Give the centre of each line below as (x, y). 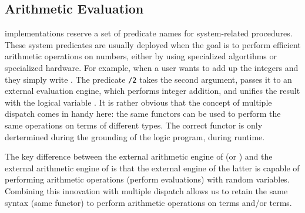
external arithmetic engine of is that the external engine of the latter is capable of (152, 168)
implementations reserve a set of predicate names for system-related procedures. (149, 33)
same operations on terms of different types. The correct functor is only (134, 125)
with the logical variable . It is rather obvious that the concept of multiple (138, 102)
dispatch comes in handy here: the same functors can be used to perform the (143, 114)
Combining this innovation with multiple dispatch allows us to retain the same (146, 190)
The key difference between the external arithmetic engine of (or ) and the (139, 156)
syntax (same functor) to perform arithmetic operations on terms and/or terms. (148, 202)
